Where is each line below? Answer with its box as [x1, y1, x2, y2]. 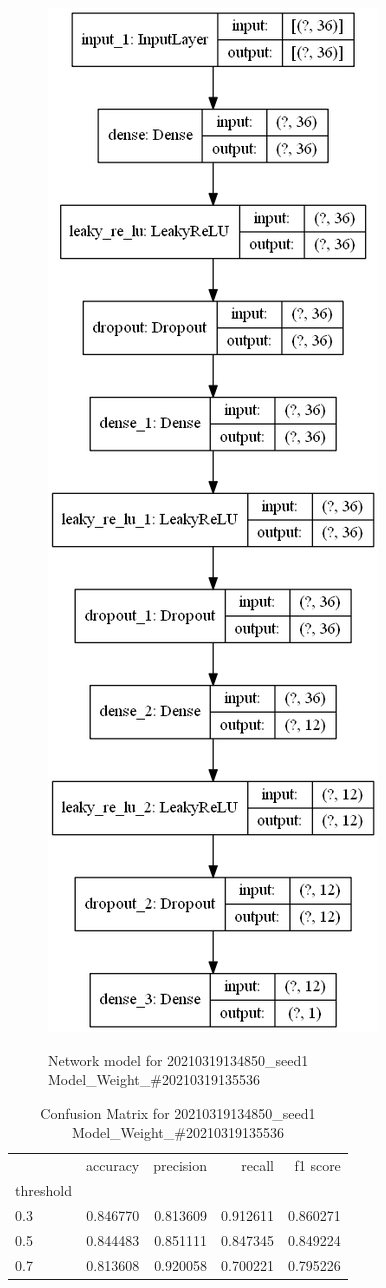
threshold [15, 1180, 72, 1201]
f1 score [294, 1155, 341, 1176]
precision [153, 1155, 208, 1176]
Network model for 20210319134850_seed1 [48, 1049, 309, 1070]
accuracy [85, 1155, 140, 1176]
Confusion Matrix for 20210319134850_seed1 [40, 1102, 316, 1123]
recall [241, 1155, 274, 1176]
